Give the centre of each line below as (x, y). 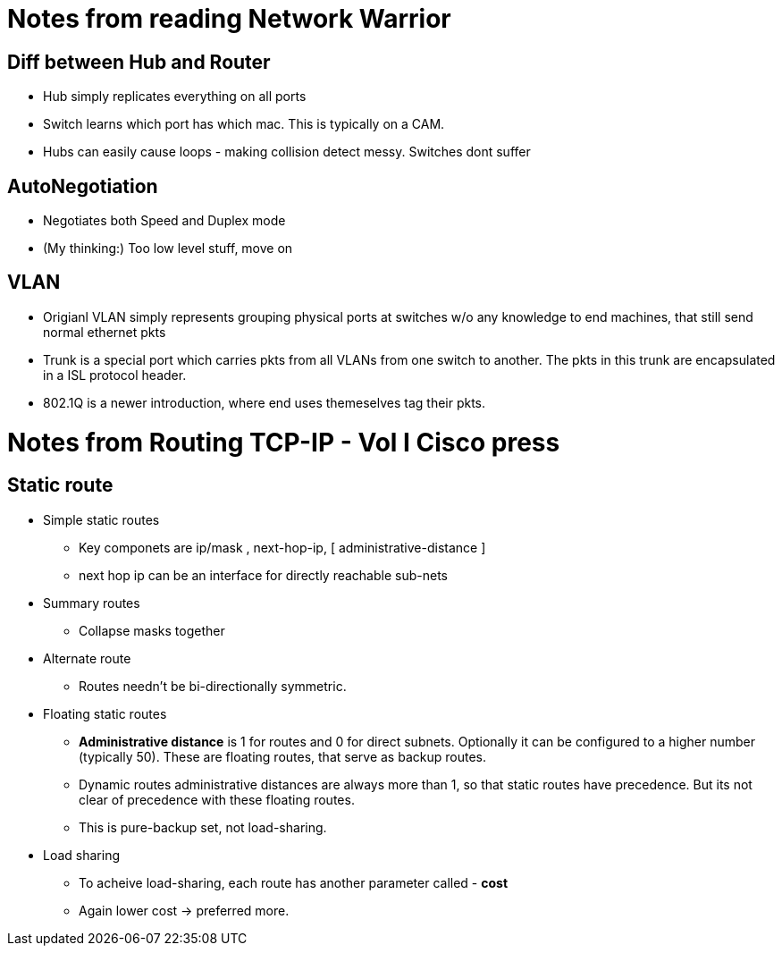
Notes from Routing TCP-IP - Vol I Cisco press (284, 442)
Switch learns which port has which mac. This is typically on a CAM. (244, 124)
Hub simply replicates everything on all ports (175, 97)
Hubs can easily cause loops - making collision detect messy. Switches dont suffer (287, 152)
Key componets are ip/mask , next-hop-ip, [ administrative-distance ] (282, 547)
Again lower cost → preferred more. (184, 910)
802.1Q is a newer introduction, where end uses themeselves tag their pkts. (265, 402)
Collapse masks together (152, 630)
